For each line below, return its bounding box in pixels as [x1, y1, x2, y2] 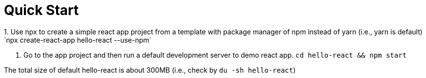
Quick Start [4, 2, 79, 18]
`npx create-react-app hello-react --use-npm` [4, 35, 152, 44]
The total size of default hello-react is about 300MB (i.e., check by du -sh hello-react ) [4, 65, 296, 74]
